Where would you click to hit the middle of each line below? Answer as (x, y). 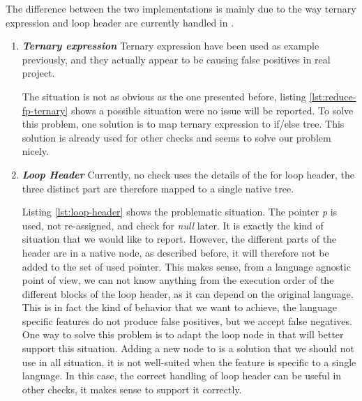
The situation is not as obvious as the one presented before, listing (164, 96)
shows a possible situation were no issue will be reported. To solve (212, 110)
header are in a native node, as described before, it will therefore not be (175, 252)
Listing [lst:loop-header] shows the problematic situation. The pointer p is (180, 212)
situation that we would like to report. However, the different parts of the (179, 239)
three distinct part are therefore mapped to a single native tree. (158, 188)
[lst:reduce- (333, 96)
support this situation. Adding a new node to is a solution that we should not (188, 348)
